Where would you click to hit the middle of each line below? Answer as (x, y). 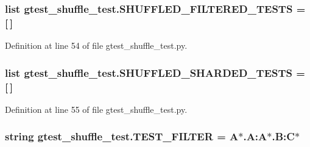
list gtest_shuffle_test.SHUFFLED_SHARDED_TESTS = (155, 72)
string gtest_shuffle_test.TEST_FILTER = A (122, 136)
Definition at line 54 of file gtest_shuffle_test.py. (96, 45)
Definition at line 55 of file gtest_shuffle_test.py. (96, 109)
